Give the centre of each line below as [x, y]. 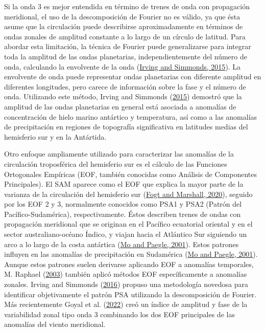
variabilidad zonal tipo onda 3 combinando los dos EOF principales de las [119, 314]
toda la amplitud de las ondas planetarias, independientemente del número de [126, 56]
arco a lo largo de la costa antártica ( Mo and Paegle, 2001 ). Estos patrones [122, 244]
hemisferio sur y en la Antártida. [55, 136]
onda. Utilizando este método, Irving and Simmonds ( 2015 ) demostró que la [123, 96]
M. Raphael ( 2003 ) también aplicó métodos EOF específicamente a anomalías [126, 274]
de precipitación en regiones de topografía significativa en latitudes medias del [126, 127]
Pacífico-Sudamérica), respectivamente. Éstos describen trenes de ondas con [123, 214]
